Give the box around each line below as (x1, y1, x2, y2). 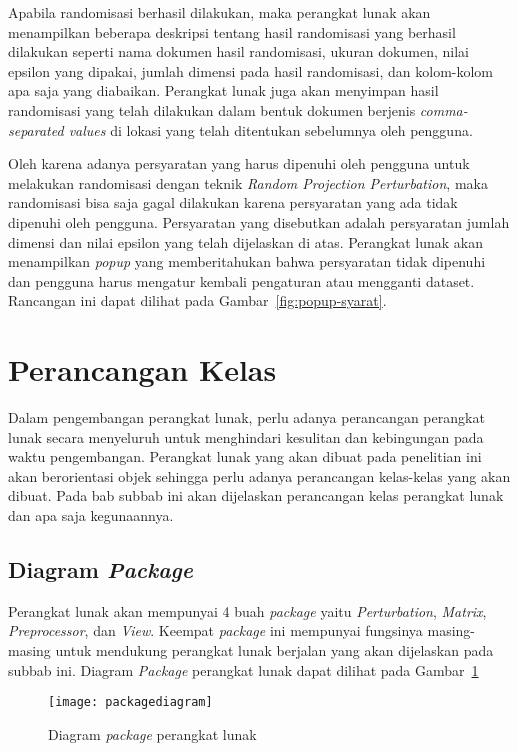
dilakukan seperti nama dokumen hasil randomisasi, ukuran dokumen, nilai (8, 41, 469, 62)
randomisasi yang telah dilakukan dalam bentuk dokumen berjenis (8, 99, 416, 120)
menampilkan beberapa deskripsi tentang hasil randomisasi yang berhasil (8, 21, 456, 42)
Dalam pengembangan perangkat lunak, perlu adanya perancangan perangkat (8, 407, 485, 428)
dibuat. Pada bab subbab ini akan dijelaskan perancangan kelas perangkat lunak (8, 485, 504, 506)
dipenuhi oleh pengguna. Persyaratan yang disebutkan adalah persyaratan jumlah (8, 211, 510, 232)
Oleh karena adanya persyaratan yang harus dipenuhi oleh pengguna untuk (8, 153, 470, 174)
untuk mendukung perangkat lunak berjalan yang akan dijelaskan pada (55, 639, 494, 660)
